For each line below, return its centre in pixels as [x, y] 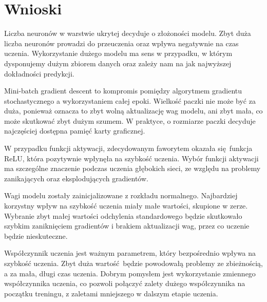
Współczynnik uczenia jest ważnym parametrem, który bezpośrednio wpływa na [130, 253]
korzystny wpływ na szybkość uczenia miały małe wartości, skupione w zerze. [126, 206]
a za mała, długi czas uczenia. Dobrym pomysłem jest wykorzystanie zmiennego [130, 273]
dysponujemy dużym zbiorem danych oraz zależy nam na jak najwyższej [118, 63]
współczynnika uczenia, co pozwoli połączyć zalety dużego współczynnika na [125, 283]
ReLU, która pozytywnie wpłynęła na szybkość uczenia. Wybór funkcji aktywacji [131, 158]
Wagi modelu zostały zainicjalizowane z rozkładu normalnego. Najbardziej [121, 195]
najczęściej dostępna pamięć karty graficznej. [75, 131]
